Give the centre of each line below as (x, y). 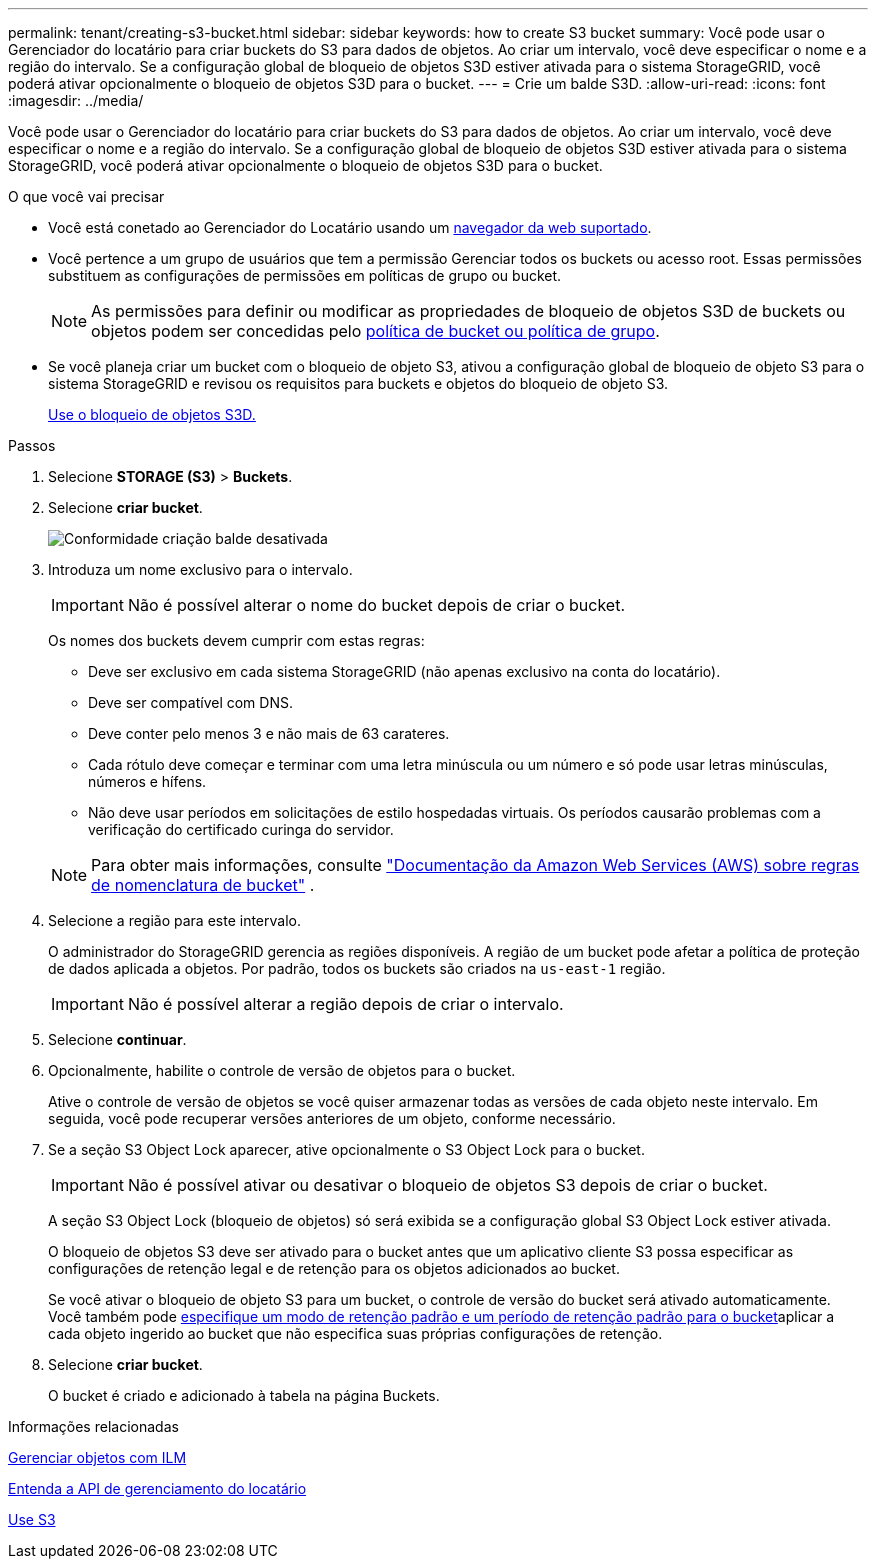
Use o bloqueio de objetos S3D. (152, 414)
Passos (32, 445)
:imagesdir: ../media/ (76, 100)
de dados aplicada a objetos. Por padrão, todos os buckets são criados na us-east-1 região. (357, 968)
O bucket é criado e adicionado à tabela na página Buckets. (244, 1395)
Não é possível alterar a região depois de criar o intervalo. (345, 1004)
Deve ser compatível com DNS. (190, 702)
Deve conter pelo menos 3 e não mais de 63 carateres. (269, 733)
